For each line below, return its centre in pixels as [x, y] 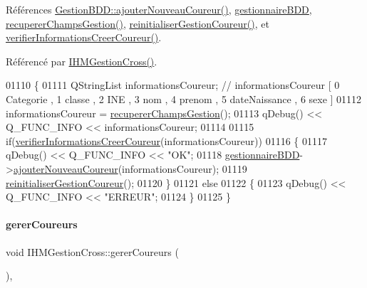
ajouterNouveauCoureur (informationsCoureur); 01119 [130, 168]
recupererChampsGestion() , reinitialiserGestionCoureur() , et [138, 23]
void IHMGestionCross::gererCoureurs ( [92, 251]
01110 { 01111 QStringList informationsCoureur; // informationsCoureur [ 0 [173, 85]
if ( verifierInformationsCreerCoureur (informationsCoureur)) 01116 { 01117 [166, 140]
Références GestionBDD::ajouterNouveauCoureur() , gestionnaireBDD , [159, 9]
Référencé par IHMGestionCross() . [82, 61]
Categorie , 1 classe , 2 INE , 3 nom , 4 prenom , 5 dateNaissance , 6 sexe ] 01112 [184, 98]
